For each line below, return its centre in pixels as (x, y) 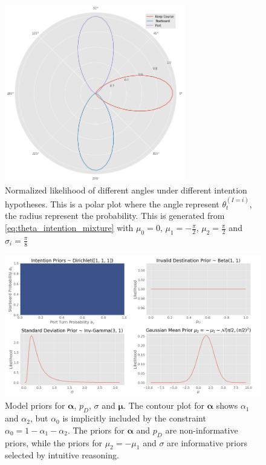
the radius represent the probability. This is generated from (115, 216)
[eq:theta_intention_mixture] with (69, 228)
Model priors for (35, 405)
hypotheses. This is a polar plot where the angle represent (112, 203)
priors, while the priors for (54, 442)
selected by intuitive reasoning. (62, 455)
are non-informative (202, 430)
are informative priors (207, 442)
